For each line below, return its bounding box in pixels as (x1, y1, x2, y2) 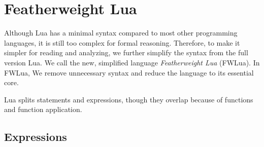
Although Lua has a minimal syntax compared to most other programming (4, 27, 238, 38)
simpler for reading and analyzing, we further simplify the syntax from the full (4, 47, 248, 58)
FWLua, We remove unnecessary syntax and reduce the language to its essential (4, 67, 254, 78)
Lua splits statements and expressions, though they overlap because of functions (4, 94, 253, 104)
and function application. (4, 104, 82, 115)
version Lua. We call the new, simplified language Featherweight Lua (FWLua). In (4, 57, 260, 67)
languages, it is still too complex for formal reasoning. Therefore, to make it (4, 37, 240, 48)
